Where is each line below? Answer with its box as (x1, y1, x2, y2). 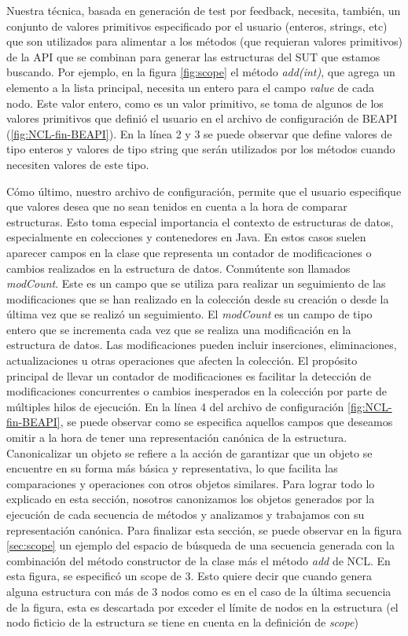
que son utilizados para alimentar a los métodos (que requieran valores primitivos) (6, 33, 402, 50)
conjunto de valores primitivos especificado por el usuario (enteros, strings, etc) (6, 17, 388, 34)
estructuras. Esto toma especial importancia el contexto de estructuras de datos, (6, 213, 394, 230)
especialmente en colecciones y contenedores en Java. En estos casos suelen (6, 229, 366, 245)
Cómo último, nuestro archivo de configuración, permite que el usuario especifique (6, 182, 402, 199)
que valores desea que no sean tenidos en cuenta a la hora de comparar (6, 198, 347, 215)
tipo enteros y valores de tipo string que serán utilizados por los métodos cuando (6, 141, 395, 157)
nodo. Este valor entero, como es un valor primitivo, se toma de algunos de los (6, 94, 384, 111)
